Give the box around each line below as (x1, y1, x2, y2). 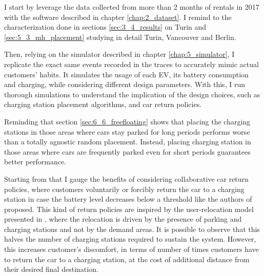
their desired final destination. (4, 264, 98, 274)
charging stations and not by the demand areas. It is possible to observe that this (4, 223, 260, 234)
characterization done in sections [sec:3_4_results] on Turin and (4, 22, 207, 32)
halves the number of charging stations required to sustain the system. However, (4, 233, 256, 244)
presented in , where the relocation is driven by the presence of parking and (4, 214, 242, 224)
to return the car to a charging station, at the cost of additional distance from (4, 253, 250, 264)
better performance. (4, 156, 67, 167)
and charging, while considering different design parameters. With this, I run (4, 79, 245, 90)
